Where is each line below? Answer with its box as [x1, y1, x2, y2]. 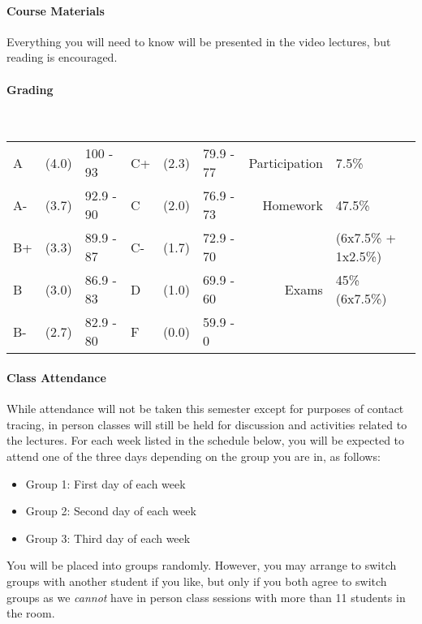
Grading [6, 80, 54, 97]
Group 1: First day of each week [25, 475, 186, 492]
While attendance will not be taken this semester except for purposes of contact [6, 400, 404, 417]
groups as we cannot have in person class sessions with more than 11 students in [6, 588, 406, 605]
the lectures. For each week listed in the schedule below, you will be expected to [6, 432, 405, 449]
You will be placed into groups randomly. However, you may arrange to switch [6, 557, 397, 574]
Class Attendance [6, 368, 106, 385]
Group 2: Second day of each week [25, 502, 196, 519]
